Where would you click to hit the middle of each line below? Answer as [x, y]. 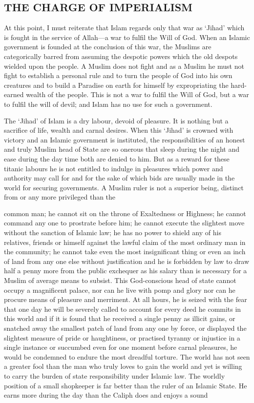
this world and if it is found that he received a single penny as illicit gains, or [120, 318]
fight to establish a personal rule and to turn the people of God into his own [118, 75]
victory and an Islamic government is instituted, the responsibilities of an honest [125, 139]
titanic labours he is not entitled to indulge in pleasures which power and [114, 168]
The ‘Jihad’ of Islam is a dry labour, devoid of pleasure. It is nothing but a [116, 120]
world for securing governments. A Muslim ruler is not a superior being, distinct [124, 187]
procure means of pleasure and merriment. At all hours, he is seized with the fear [126, 299]
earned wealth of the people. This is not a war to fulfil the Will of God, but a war [127, 94]
